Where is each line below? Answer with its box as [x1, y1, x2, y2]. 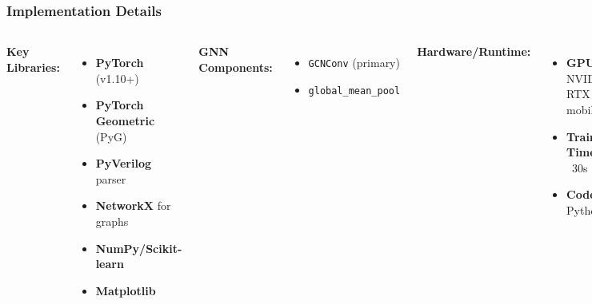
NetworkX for [95, 197, 171, 214]
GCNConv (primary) [308, 54, 400, 71]
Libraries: [6, 58, 60, 75]
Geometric [95, 113, 155, 128]
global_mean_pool [308, 85, 401, 97]
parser [95, 170, 126, 187]
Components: [198, 58, 273, 75]
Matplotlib [95, 282, 156, 298]
